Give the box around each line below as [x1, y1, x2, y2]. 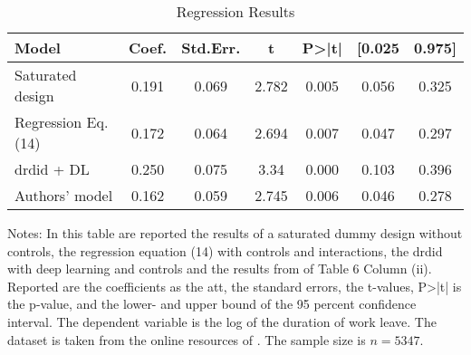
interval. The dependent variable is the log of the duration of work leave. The [7, 312, 437, 331]
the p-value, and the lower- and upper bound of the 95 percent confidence [7, 294, 417, 313]
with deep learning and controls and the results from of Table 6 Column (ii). [7, 259, 432, 278]
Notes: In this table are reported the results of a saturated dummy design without [7, 224, 463, 242]
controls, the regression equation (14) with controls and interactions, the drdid [7, 241, 443, 260]
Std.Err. [181, 37, 241, 58]
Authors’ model [14, 185, 113, 206]
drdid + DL [14, 158, 90, 179]
